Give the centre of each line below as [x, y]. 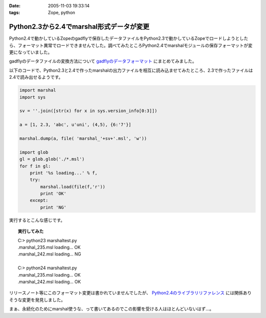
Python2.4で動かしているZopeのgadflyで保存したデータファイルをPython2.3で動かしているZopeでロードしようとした [129, 38]
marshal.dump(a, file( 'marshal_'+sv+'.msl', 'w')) [83, 138]
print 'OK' [53, 194]
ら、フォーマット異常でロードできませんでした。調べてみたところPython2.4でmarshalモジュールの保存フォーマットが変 [131, 45]
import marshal [38, 90]
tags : [15, 13]
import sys [33, 97]
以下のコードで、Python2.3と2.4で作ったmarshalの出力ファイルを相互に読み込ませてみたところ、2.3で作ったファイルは [131, 70]
